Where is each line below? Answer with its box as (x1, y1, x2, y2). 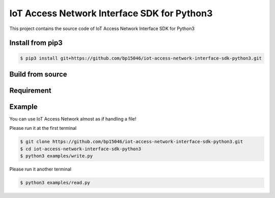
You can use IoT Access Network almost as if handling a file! (9, 116, 136, 122)
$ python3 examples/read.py (20, 180, 90, 186)
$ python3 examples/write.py (20, 153, 93, 159)
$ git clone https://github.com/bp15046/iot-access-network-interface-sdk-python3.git (20, 139, 243, 145)
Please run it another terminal (9, 166, 71, 173)
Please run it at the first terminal (9, 125, 77, 131)
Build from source (9, 70, 67, 78)
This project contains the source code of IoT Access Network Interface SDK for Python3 (9, 25, 195, 32)
